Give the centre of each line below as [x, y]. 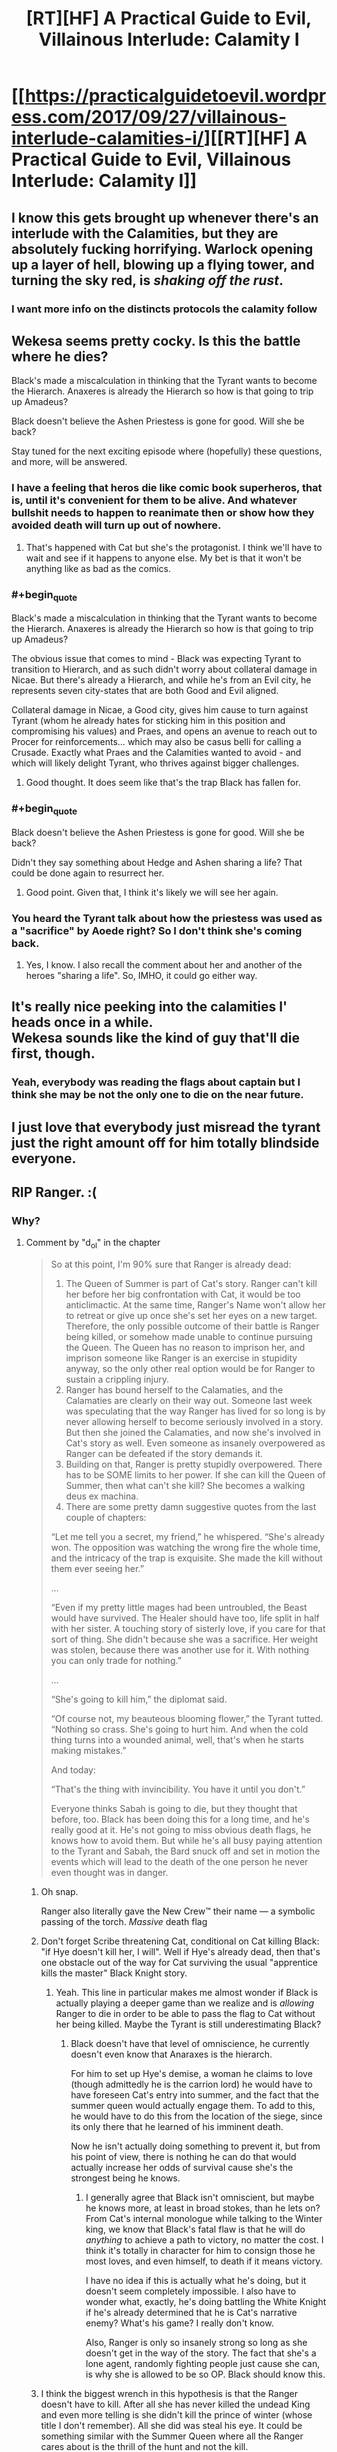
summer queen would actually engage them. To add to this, [193, 2106]
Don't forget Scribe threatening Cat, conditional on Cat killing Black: [180, 1941]
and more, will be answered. [69, 462]
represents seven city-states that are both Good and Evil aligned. [145, 691]
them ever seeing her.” [97, 1569]
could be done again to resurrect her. [88, 873]
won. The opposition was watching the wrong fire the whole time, [185, 1548]
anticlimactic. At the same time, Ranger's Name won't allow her [196, 1305]
